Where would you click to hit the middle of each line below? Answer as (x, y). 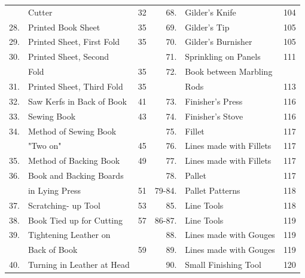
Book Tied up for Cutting (75, 220)
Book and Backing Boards (76, 175)
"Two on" (45, 146)
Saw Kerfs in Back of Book (77, 101)
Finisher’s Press (214, 101)
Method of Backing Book (74, 161)
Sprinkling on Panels (223, 56)
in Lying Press (54, 190)
